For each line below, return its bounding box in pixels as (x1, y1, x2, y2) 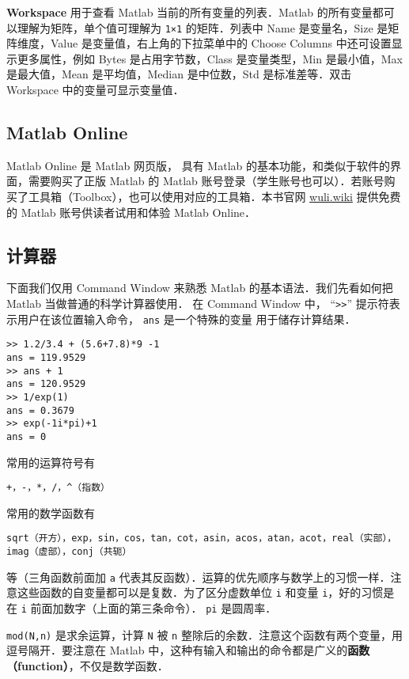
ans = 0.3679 (6, 404, 74, 416)
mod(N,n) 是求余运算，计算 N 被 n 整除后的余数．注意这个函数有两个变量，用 (6, 626, 403, 643)
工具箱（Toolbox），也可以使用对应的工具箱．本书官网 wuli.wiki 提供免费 (28, 188, 401, 205)
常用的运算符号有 (6, 453, 95, 470)
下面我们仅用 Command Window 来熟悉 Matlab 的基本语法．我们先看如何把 (6, 279, 393, 296)
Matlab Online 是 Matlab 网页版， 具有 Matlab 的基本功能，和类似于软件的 (6, 157, 390, 173)
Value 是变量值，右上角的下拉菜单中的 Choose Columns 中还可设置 (50, 35, 392, 51)
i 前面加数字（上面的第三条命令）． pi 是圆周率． (21, 600, 277, 616)
